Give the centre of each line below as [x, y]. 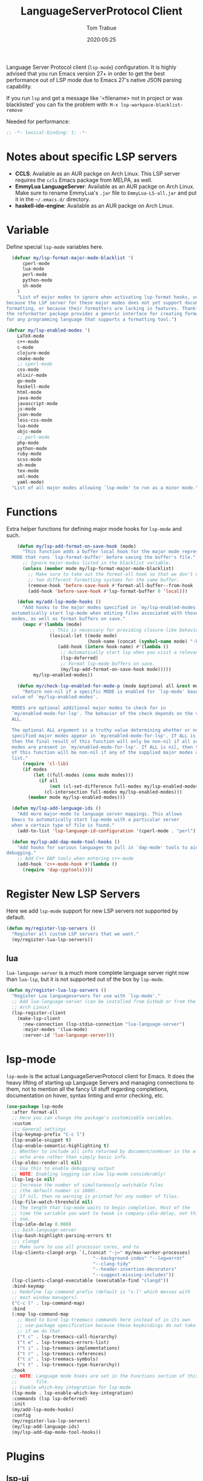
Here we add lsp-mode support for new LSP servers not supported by [92, 911]
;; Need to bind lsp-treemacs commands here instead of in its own [104, 1320]
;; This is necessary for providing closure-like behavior [125, 630]
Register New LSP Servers [73, 894]
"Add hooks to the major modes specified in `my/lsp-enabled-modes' [110, 608]
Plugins [26, 1456]
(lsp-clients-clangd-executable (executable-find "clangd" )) [90, 1281]
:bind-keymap [28, 1287]
